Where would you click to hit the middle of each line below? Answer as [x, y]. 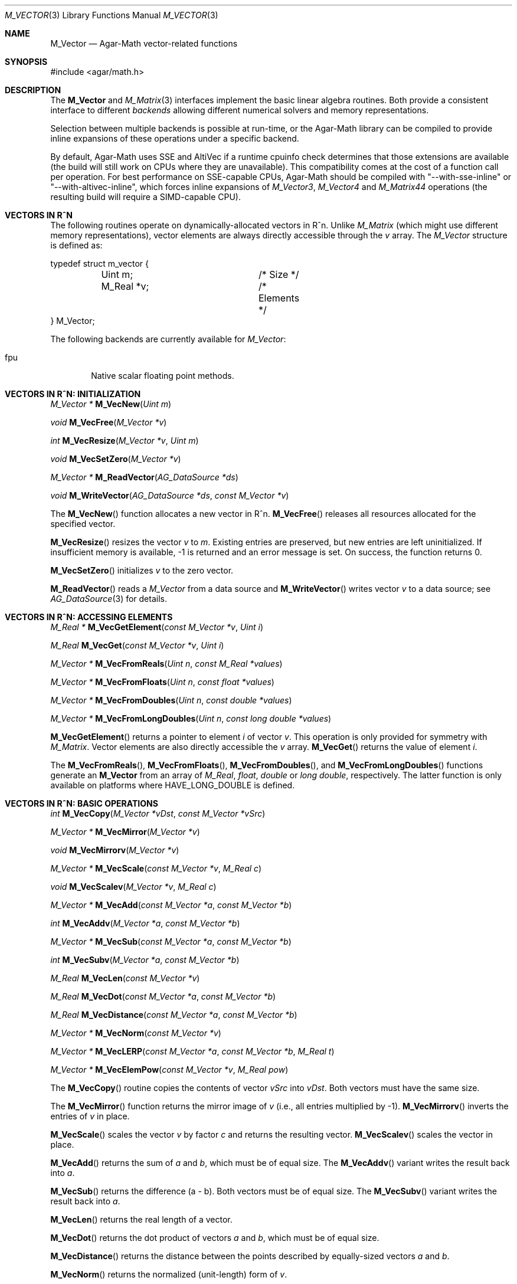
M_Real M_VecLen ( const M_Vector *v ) [125, 978]
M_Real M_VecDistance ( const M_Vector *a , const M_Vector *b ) [174, 1015]
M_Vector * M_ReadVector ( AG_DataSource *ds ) [144, 477]
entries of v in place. [90, 1116]
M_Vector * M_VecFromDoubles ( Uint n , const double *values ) [171, 700]
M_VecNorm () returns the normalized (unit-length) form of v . [169, 1274]
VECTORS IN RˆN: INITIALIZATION [73, 394]
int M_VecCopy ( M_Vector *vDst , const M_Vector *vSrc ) [158, 813]
